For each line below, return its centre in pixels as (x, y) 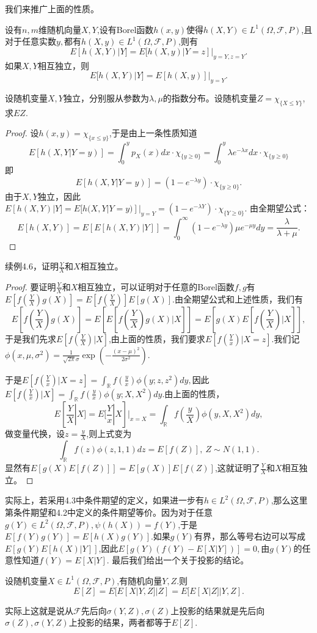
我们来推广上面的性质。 (52, 9)
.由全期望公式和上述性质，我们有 (238, 298)
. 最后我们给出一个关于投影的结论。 (178, 560)
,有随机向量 (140, 580)
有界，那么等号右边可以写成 (250, 536)
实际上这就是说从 (39, 610)
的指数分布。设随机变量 (210, 97)
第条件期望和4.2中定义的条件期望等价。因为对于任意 (109, 512)
